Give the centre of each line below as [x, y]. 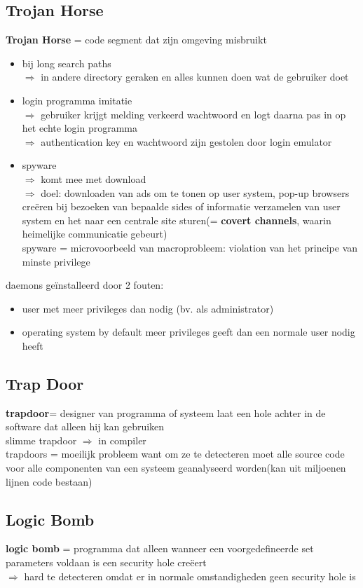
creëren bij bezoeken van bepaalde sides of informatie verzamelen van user [181, 206]
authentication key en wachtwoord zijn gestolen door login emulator [186, 141]
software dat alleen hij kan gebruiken [85, 426]
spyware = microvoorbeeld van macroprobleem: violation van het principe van [190, 247]
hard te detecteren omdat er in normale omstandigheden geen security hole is [190, 576]
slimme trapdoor [41, 440]
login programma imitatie [77, 100]
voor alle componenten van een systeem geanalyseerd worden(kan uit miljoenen [176, 468]
